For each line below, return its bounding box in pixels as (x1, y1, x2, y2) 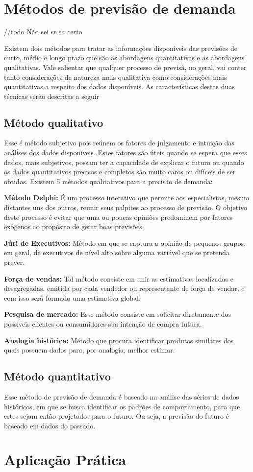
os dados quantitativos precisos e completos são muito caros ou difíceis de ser (4, 166, 236, 177)
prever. (4, 257, 25, 267)
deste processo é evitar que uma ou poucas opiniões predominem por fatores (4, 212, 233, 222)
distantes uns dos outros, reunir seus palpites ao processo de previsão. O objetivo (4, 202, 248, 212)
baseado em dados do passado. (4, 420, 96, 430)
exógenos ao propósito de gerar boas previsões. (4, 221, 144, 232)
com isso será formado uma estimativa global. (4, 292, 141, 303)
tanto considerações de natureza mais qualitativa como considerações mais (4, 71, 227, 82)
